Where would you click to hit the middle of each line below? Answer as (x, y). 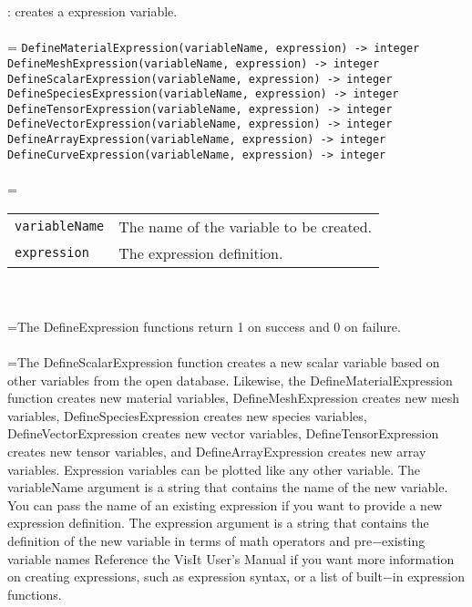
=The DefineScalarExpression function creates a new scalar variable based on (224, 362)
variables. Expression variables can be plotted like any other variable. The (214, 469)
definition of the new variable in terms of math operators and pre (190, 540)
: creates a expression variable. (92, 11)
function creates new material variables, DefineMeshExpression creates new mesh (234, 398)
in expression (428, 576)
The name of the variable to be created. (246, 226)
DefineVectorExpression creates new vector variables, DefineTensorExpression (223, 433)
